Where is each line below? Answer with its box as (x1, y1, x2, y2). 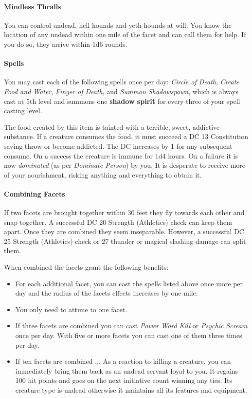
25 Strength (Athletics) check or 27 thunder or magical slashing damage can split (4, 236, 246, 246)
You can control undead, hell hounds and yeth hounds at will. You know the (4, 20, 232, 30)
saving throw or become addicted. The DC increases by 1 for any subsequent (4, 140, 233, 151)
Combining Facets (4, 188, 65, 199)
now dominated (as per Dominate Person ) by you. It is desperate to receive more (4, 160, 246, 170)
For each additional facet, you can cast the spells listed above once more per (15, 278, 243, 288)
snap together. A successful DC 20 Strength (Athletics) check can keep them (4, 217, 232, 227)
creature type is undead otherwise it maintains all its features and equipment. (15, 385, 247, 395)
